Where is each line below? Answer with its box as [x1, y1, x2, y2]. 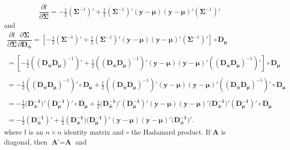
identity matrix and [64, 127, 124, 137]
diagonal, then [4, 137, 48, 147]
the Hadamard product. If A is [131, 127, 226, 137]
